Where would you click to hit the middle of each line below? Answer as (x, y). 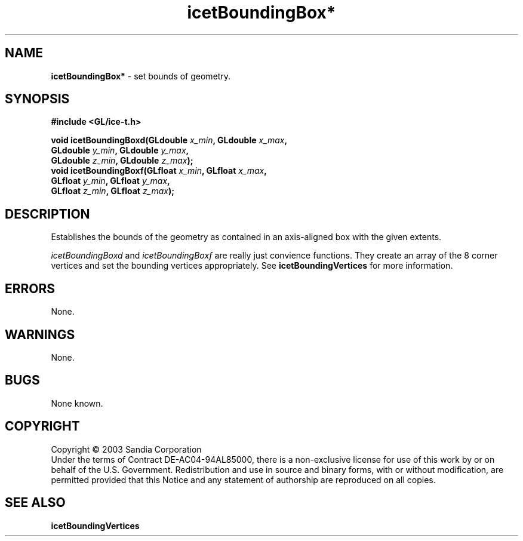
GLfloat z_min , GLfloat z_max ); (113, 191)
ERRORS (30, 288)
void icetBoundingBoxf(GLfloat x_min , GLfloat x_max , (159, 171)
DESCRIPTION (47, 214)
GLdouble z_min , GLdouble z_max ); (122, 161)
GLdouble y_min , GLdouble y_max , (120, 150)
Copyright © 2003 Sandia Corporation (126, 449)
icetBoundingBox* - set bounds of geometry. (141, 76)
